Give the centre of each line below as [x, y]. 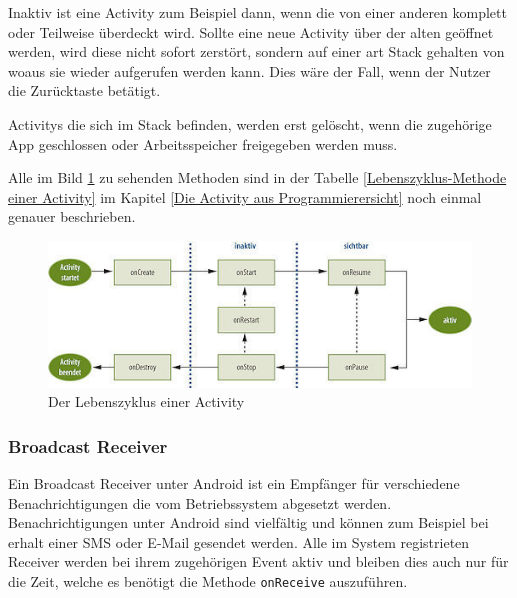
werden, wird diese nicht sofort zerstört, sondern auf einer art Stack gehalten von [256, 51]
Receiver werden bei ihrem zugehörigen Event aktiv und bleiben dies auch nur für [258, 561]
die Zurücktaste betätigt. [84, 90]
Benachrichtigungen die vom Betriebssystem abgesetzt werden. [200, 502]
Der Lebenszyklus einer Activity [146, 401]
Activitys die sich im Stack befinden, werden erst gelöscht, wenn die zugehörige [250, 123]
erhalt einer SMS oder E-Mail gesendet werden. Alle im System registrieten [239, 541]
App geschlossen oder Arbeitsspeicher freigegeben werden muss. [203, 143]
